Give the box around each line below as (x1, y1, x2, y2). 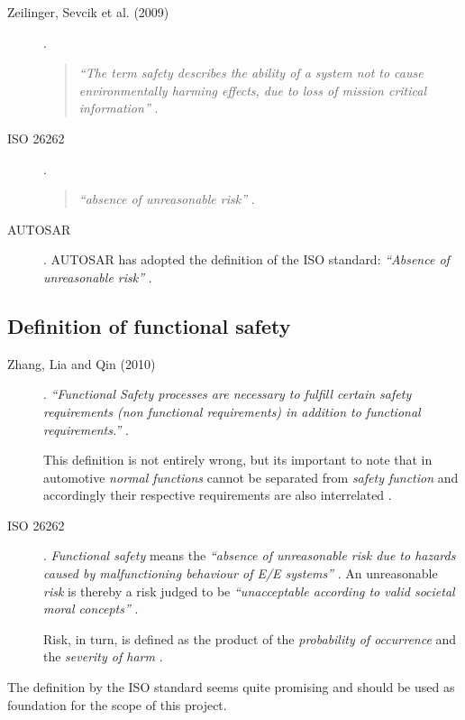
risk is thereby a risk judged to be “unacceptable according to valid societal (43, 581, 455, 600)
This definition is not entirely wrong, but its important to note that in (43, 450, 433, 469)
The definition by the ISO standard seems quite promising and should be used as (7, 678, 455, 697)
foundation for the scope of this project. (7, 695, 227, 714)
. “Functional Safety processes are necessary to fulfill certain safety (43, 384, 412, 403)
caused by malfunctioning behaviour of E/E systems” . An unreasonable (43, 564, 438, 583)
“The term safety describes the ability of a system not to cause (78, 63, 424, 82)
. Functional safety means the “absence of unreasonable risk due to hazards (43, 546, 456, 565)
